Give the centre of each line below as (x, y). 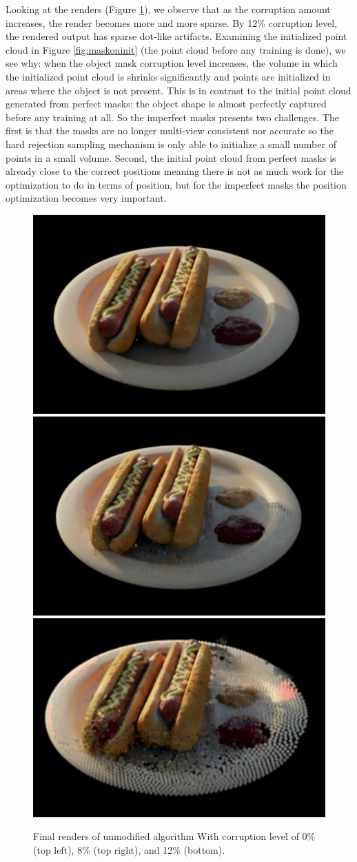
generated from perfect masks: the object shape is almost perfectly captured (166, 104)
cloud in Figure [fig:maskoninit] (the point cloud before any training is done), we (176, 49)
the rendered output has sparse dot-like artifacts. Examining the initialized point (176, 36)
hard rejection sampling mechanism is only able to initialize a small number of (171, 144)
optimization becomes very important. (86, 198)
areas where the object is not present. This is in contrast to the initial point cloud (178, 90)
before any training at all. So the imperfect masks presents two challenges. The (172, 117)
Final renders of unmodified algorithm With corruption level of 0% (174, 836)
